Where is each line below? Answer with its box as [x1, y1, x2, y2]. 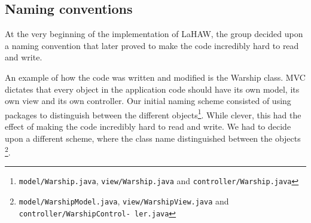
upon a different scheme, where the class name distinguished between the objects [5, 132, 301, 144]
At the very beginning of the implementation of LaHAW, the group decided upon [5, 28, 303, 40]
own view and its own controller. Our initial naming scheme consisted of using [5, 94, 291, 107]
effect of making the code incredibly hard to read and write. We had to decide [5, 120, 291, 133]
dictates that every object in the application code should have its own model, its [5, 83, 300, 95]
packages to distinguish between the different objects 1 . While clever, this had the [5, 106, 301, 121]
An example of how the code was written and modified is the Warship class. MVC [5, 71, 306, 83]
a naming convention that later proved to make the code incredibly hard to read [5, 39, 299, 51]
